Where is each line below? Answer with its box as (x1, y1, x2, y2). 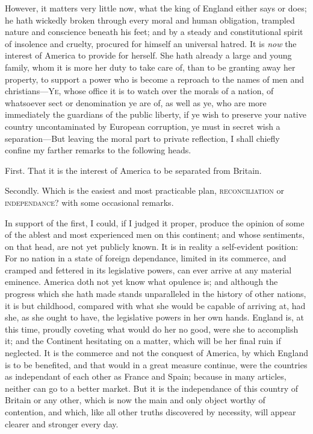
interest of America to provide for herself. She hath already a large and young (5, 49, 292, 62)
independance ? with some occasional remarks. (5, 196, 174, 208)
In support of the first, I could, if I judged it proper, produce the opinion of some (5, 216, 305, 229)
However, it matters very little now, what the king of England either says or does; (5, 2, 307, 14)
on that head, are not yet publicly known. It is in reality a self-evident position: (5, 240, 299, 252)
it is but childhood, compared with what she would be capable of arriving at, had (5, 299, 306, 311)
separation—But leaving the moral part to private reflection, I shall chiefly (5, 132, 280, 144)
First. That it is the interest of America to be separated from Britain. (5, 164, 262, 176)
